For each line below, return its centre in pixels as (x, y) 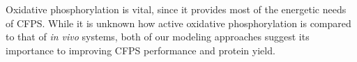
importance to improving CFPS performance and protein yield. (140, 50)
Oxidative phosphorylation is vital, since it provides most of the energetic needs (176, 9)
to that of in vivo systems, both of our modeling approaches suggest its (158, 37)
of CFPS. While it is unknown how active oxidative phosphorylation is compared (178, 23)
